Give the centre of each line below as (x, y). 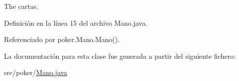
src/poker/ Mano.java (36, 72)
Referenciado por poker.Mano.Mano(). (62, 39)
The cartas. (21, 6)
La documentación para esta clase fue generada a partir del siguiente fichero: (120, 56)
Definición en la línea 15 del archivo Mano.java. (76, 22)
